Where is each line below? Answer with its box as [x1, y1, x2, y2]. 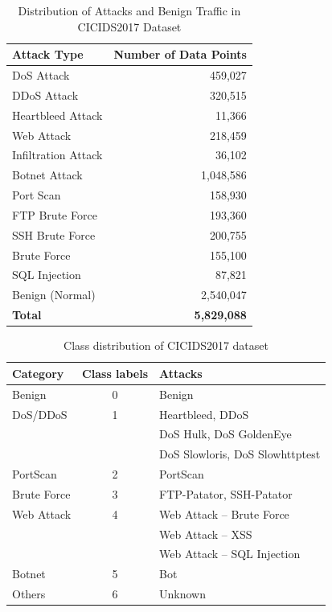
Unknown [159, 585, 206, 602]
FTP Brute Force [12, 206, 97, 223]
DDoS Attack [12, 86, 79, 103]
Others [12, 585, 46, 602]
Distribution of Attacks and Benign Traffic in [18, 2, 241, 18]
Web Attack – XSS [159, 525, 252, 542]
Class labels [82, 364, 148, 381]
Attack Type [12, 46, 84, 63]
